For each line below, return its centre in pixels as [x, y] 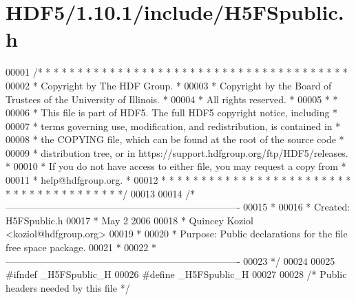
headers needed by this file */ [68, 287]
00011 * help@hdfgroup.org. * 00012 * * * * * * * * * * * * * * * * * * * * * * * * [178, 180]
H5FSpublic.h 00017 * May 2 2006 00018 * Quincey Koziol [129, 220]
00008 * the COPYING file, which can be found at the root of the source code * [175, 139]
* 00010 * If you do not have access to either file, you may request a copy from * [176, 166]
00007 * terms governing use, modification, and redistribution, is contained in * [173, 126]
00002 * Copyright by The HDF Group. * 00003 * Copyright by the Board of [169, 85]
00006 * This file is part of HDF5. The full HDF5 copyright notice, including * [172, 112]
